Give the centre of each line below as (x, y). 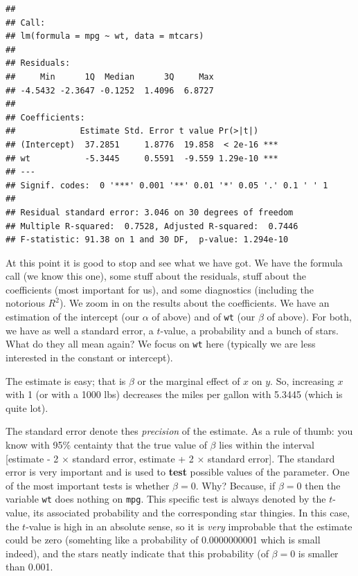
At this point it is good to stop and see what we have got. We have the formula (174, 262)
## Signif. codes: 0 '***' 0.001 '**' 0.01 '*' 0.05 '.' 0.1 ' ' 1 (167, 185)
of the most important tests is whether (88, 485)
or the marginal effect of (189, 380)
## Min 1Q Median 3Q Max (110, 76)
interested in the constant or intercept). (89, 357)
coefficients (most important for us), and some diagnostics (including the (160, 289)
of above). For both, (309, 317)
